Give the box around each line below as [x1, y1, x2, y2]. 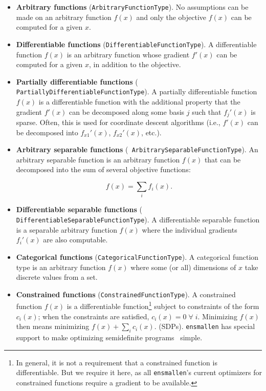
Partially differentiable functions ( [16, 76, 138, 87]
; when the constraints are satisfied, [38, 311, 149, 321]
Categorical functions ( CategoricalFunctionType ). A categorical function [16, 251, 259, 262]
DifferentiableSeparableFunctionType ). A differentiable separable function [16, 214, 260, 225]
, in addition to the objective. [89, 59, 181, 70]
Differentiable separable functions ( [16, 204, 142, 215]
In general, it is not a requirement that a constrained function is [16, 357, 217, 367]
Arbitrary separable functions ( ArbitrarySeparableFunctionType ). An [16, 144, 258, 155]
